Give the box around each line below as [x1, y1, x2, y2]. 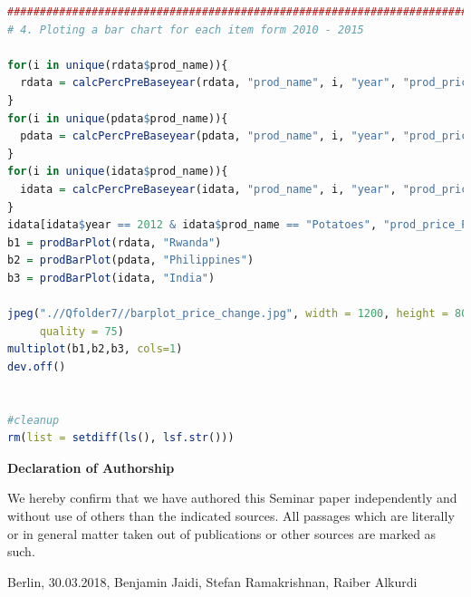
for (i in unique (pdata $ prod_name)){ [7, 111, 228, 125]
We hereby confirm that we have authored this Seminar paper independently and [7, 488, 457, 507]
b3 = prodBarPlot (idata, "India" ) [7, 271, 216, 284]
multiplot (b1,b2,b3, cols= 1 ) [7, 342, 183, 356]
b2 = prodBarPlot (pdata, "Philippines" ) [7, 254, 255, 267]
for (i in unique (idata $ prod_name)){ [7, 165, 228, 178]
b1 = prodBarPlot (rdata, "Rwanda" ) [7, 236, 222, 249]
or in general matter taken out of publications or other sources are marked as [7, 524, 437, 543]
